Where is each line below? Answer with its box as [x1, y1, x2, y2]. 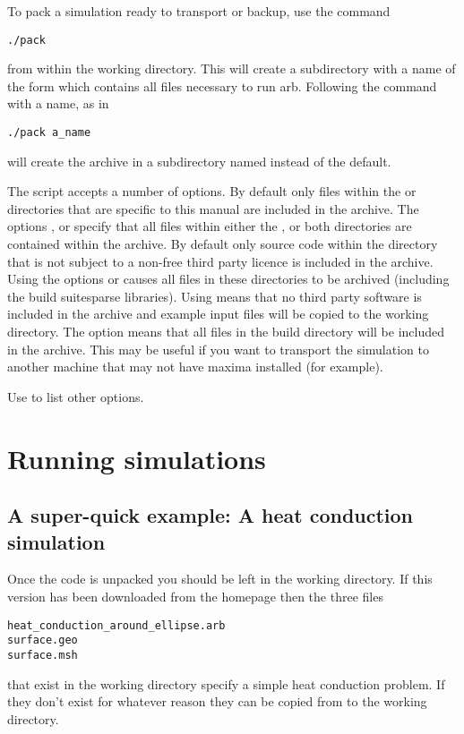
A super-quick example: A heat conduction [7, 501, 414, 529]
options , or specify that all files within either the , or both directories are [7, 217, 412, 235]
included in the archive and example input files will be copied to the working [7, 304, 429, 323]
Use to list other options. [7, 387, 144, 405]
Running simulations [7, 440, 266, 476]
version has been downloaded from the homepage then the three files [7, 586, 383, 605]
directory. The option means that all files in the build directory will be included [7, 322, 445, 341]
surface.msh [7, 648, 78, 661]
